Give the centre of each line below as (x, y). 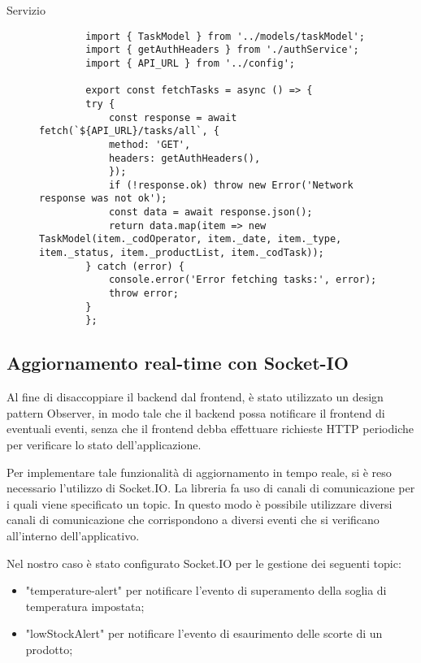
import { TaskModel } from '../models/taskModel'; (225, 36)
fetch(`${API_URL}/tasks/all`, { (129, 131)
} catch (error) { (135, 266)
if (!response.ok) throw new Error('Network (231, 185)
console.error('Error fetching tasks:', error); (243, 280)
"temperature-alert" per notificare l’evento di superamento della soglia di (206, 590)
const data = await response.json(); (210, 212)
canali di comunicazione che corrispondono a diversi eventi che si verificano (193, 520)
